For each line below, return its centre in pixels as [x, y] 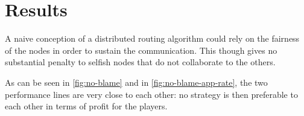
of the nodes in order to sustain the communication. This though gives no [141, 50]
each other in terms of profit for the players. [86, 106]
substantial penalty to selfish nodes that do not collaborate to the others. [140, 62]
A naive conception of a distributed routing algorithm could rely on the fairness [152, 38]
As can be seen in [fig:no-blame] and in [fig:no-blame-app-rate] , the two [136, 82]
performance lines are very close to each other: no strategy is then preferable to [151, 94]
